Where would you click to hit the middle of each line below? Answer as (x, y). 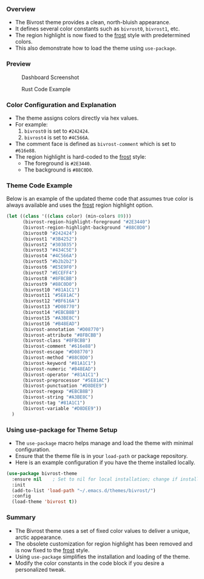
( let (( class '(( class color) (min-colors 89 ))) (69, 217)
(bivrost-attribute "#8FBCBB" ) (62, 335)
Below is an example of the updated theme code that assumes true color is (100, 199)
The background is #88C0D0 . (59, 170)
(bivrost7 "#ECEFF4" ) (50, 272)
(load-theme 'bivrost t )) (45, 502)
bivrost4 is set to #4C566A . (57, 137)
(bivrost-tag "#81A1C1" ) (54, 403)
